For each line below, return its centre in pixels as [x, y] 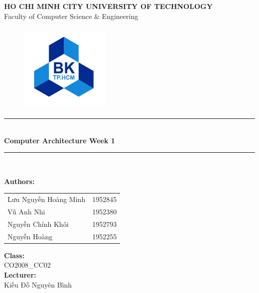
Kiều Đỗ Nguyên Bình [38, 284]
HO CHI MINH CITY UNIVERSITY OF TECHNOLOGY [108, 6]
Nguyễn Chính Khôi [38, 224]
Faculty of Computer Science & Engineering [71, 16]
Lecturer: [20, 274]
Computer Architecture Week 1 [60, 140]
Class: [14, 255]
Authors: [19, 181]
